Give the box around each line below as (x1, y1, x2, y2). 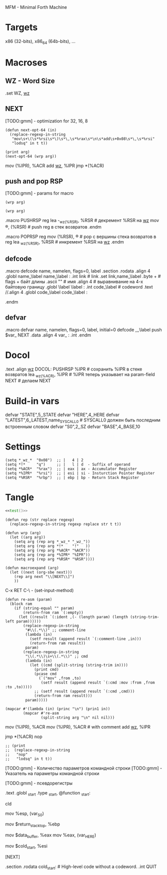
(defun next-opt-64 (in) (5, 127, 57, 132)
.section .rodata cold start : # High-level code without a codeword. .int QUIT (5, 863, 157, 870)
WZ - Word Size (5, 77, 55, 85)
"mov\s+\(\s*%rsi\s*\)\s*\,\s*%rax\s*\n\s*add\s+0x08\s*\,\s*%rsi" (11, 136, 155, 141)
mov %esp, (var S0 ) (5, 810, 44, 817)
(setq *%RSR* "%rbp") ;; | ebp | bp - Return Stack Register (5, 475, 140, 480)
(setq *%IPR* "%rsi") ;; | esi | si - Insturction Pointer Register (5, 470, 155, 475)
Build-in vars (5, 395, 60, 406)
